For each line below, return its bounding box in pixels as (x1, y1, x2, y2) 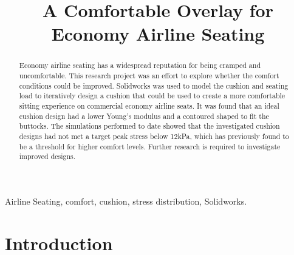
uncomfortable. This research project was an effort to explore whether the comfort (19, 70, 279, 81)
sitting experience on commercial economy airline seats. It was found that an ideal (19, 100, 279, 110)
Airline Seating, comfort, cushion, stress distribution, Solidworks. (5, 194, 247, 207)
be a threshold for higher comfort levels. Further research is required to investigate (19, 141, 281, 151)
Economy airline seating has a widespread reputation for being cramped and (19, 60, 261, 70)
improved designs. (19, 151, 76, 161)
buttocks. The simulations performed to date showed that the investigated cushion (19, 121, 280, 131)
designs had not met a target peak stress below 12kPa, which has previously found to (19, 131, 289, 141)
